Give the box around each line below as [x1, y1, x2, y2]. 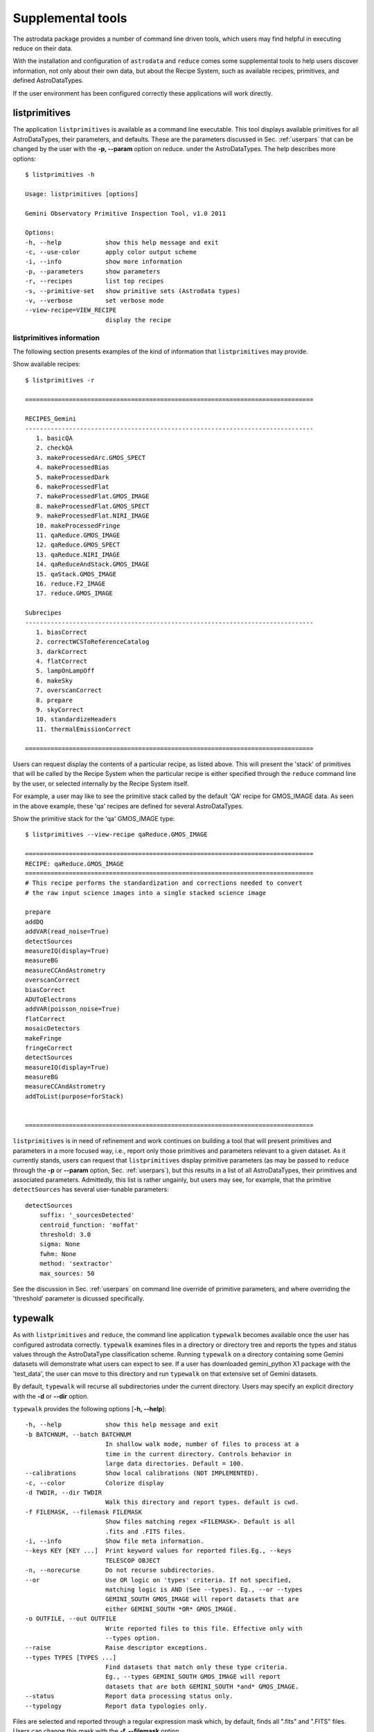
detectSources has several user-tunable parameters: [12, 1185, 169, 1194]
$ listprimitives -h [25, 170, 95, 178]
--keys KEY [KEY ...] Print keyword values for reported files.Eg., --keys [25, 1547, 292, 1555]
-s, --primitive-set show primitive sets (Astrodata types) [25, 287, 241, 294]
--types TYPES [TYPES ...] [25, 1653, 117, 1661]
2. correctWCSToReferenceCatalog [35, 638, 150, 646]
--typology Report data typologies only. [25, 1702, 208, 1710]
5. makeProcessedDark [35, 473, 109, 481]
